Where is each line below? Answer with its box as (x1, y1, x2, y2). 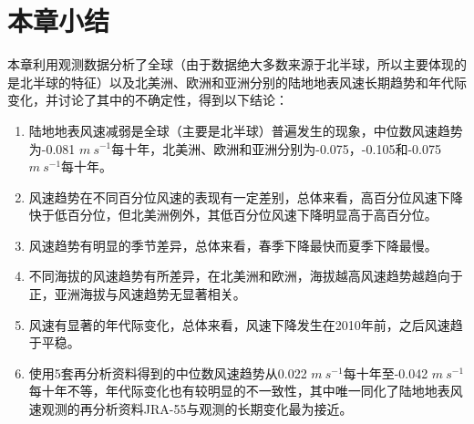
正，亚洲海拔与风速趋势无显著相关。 (28, 284, 246, 304)
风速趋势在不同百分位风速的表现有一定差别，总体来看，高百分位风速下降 (28, 187, 463, 206)
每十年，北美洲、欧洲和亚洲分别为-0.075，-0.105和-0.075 (111, 139, 441, 158)
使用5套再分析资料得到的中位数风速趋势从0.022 (28, 363, 307, 382)
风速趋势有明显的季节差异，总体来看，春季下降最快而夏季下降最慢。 (28, 235, 438, 254)
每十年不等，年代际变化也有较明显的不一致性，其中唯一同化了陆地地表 (28, 381, 450, 400)
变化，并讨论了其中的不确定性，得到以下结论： (7, 90, 288, 109)
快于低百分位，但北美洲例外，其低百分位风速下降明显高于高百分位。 (28, 205, 438, 224)
